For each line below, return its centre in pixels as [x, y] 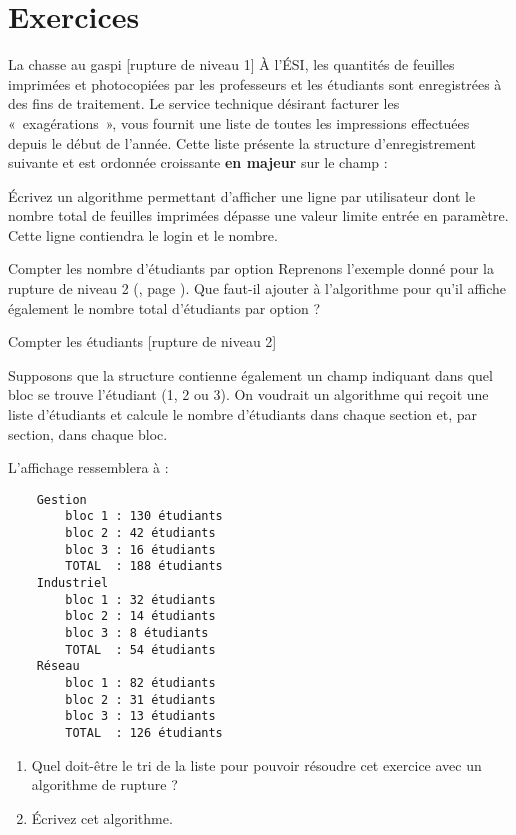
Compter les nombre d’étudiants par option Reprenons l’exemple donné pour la [251, 268]
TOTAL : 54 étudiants [140, 649]
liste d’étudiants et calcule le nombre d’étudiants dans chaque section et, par [243, 414]
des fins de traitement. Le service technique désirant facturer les [204, 103]
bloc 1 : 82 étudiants [140, 683]
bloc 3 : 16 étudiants [140, 549]
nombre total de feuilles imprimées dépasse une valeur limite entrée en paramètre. [258, 215]
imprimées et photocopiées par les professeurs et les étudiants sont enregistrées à [255, 83]
